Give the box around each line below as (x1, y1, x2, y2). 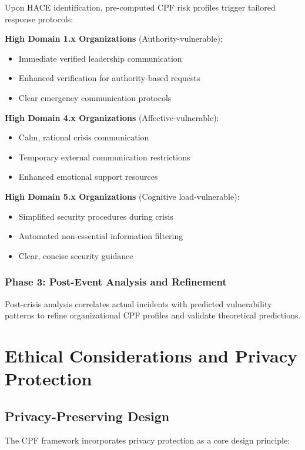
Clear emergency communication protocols (18, 91, 172, 103)
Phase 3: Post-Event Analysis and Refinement (5, 274, 227, 289)
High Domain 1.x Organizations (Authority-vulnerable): (5, 32, 223, 45)
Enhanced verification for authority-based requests (18, 72, 200, 84)
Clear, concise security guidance (18, 249, 133, 261)
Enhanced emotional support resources (18, 170, 158, 183)
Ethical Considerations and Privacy (5, 343, 298, 367)
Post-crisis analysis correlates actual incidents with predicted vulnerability (5, 297, 272, 310)
